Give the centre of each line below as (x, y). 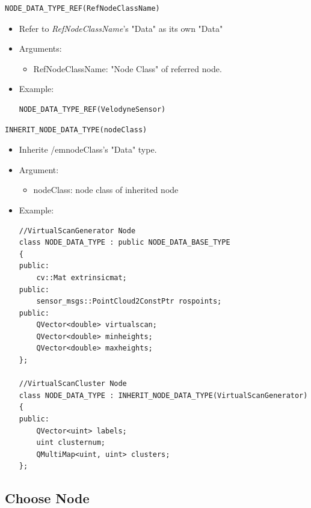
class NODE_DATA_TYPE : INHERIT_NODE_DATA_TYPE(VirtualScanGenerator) (163, 395)
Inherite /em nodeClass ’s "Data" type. (88, 149)
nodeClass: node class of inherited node (106, 190)
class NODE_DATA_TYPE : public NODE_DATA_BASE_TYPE (125, 243)
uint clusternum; (71, 443)
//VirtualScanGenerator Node (77, 231)
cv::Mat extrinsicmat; (82, 277)
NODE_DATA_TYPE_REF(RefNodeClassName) (82, 8)
